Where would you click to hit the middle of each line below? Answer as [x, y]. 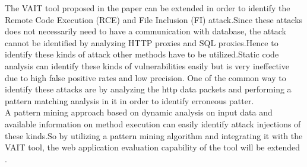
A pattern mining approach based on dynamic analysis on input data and [139, 112]
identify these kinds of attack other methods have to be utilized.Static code [142, 54]
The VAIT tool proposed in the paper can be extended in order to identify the [148, 8]
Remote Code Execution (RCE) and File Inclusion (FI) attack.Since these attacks [154, 19]
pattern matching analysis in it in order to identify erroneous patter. [129, 100]
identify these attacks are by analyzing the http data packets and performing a [148, 89]
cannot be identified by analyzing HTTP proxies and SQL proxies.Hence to [142, 42]
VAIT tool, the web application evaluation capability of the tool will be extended [153, 147]
